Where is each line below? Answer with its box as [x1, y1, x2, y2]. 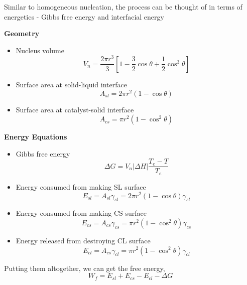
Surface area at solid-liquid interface [16, 79, 127, 89]
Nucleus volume [16, 45, 64, 55]
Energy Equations [4, 131, 67, 142]
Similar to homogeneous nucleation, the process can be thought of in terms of [4, 2, 242, 12]
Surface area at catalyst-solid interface [16, 104, 134, 114]
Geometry [4, 28, 40, 39]
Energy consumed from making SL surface [16, 181, 146, 192]
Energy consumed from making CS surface [16, 208, 147, 218]
